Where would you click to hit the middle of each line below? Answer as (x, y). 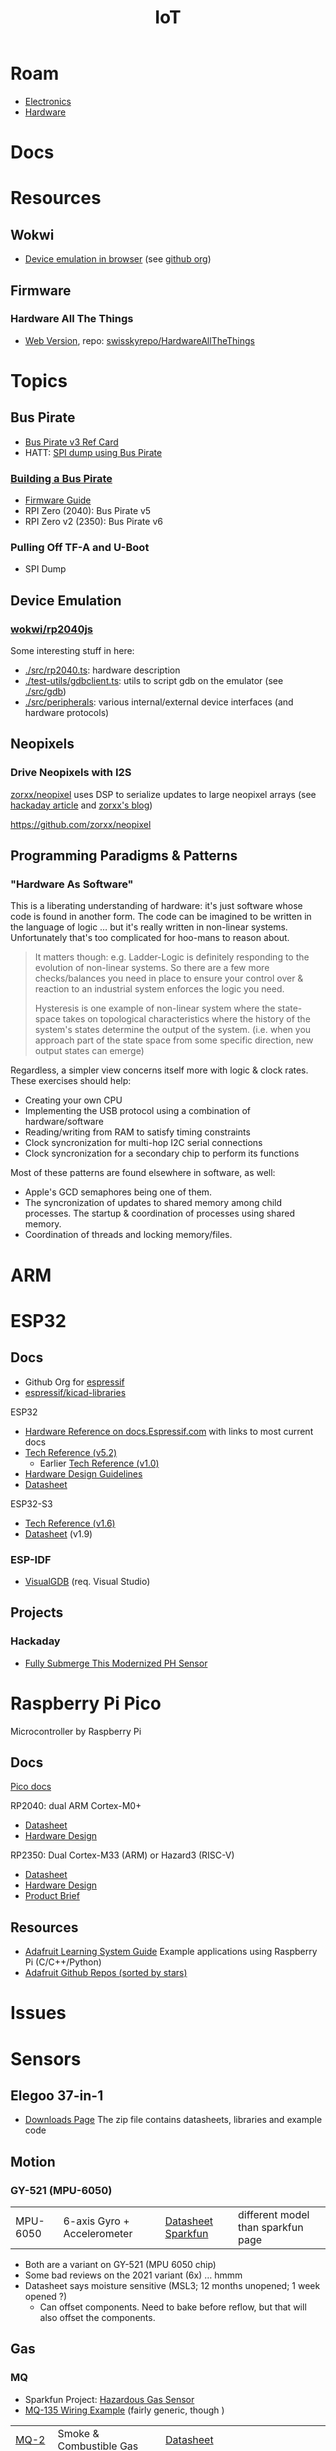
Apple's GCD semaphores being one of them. (118, 1192)
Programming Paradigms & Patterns (124, 856)
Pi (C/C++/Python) (63, 1962)
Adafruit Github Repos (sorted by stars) (106, 1973)
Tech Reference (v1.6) (70, 1523)
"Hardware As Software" (72, 884)
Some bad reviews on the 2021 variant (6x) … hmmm (133, 2275)
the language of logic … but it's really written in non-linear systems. (149, 927)
